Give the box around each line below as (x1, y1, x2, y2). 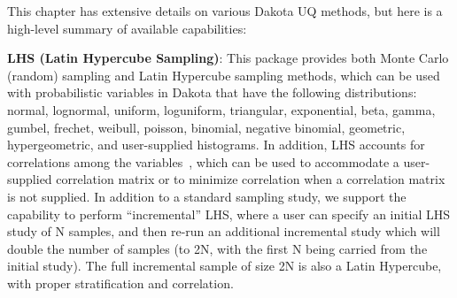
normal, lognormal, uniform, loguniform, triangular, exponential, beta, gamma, (7, 100, 436, 118)
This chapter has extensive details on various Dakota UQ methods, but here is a (7, 2, 443, 19)
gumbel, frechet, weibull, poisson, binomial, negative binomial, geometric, (7, 118, 406, 136)
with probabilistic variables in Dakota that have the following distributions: (7, 83, 417, 102)
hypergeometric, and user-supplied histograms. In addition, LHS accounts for (7, 135, 425, 154)
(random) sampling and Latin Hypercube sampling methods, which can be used (7, 65, 440, 84)
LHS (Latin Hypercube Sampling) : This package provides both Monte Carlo (7, 49, 449, 67)
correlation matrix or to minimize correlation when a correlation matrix (56, 170, 445, 188)
